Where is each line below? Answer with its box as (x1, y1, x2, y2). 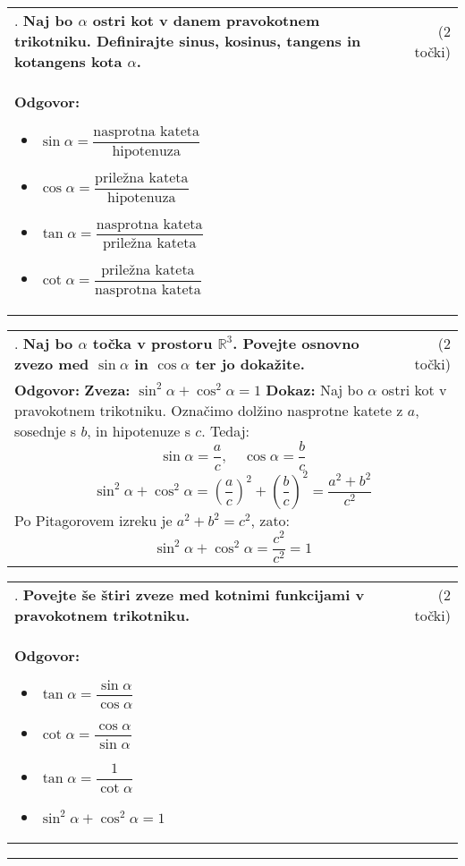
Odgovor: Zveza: (14, 379, 131, 401)
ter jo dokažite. (195, 353, 305, 375)
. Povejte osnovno (232, 333, 359, 354)
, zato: (250, 509, 291, 531)
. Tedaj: (201, 420, 250, 442)
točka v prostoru (92, 333, 213, 354)
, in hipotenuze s (87, 420, 190, 442)
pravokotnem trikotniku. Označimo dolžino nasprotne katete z (14, 400, 403, 421)
